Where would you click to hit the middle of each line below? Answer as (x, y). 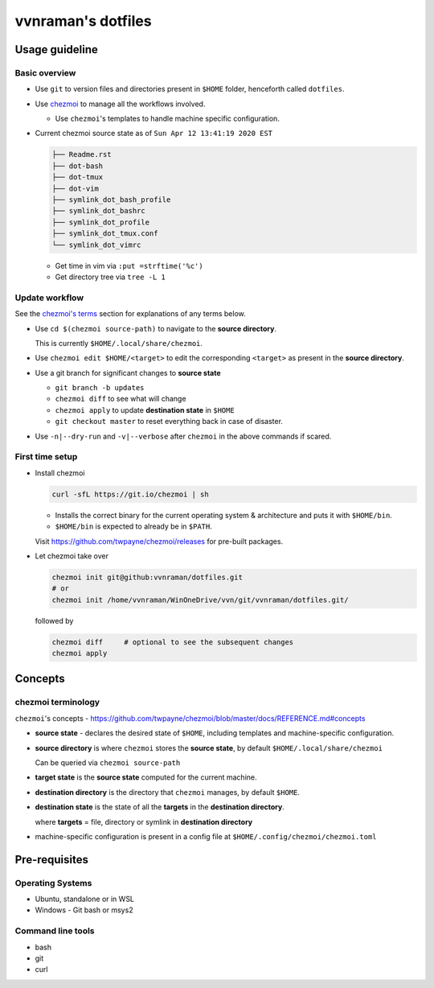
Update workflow (49, 298)
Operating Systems (53, 883)
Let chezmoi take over (72, 556)
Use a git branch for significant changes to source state (128, 373)
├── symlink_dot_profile (101, 222)
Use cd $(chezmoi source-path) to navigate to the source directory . (156, 328)
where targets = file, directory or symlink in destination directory (144, 821)
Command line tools (55, 931)
